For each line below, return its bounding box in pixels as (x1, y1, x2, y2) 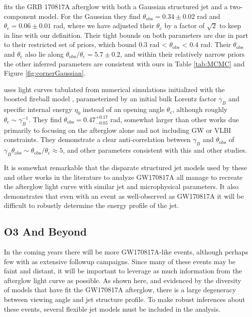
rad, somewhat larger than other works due (110, 114, 239, 124)
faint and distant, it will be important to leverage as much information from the (4, 266, 242, 276)
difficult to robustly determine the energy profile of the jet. (4, 200, 179, 210)
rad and (197, 11, 220, 21)
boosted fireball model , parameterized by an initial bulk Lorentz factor (4, 94, 217, 104)
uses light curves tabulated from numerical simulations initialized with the (4, 84, 225, 94)
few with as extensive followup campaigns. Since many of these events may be (4, 256, 235, 266)
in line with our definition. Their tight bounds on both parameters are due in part (4, 30, 249, 40)
